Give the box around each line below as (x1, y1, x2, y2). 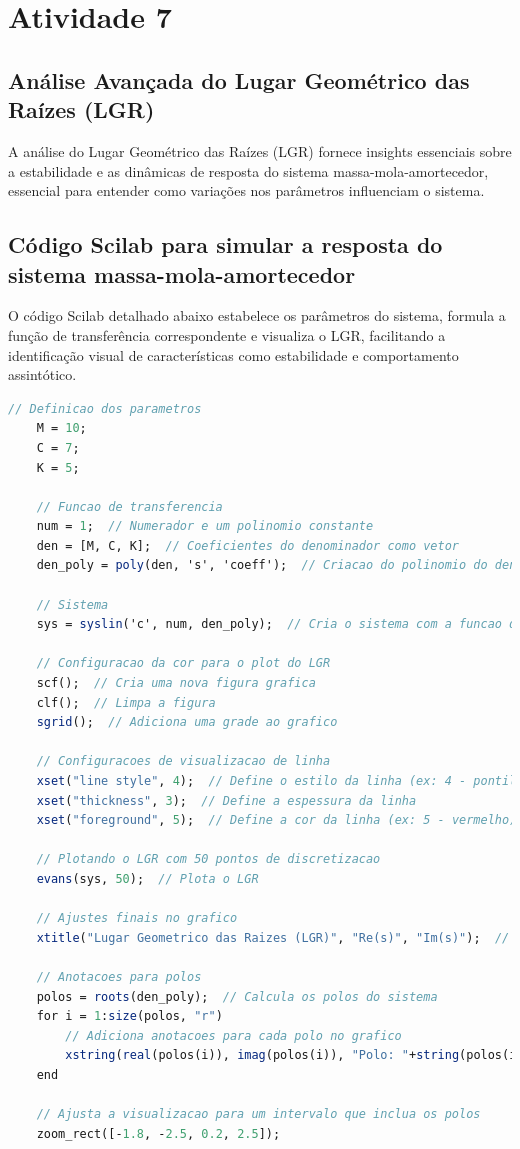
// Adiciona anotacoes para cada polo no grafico (65, 1028, 402, 1043)
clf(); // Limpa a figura (36, 695, 216, 710)
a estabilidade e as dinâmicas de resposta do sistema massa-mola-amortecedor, (8, 160, 489, 181)
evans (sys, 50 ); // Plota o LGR (36, 871, 259, 886)
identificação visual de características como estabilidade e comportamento (8, 344, 459, 365)
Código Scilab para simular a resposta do (8, 229, 443, 260)
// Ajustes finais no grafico (36, 911, 238, 926)
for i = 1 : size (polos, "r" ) (36, 1009, 223, 1024)
